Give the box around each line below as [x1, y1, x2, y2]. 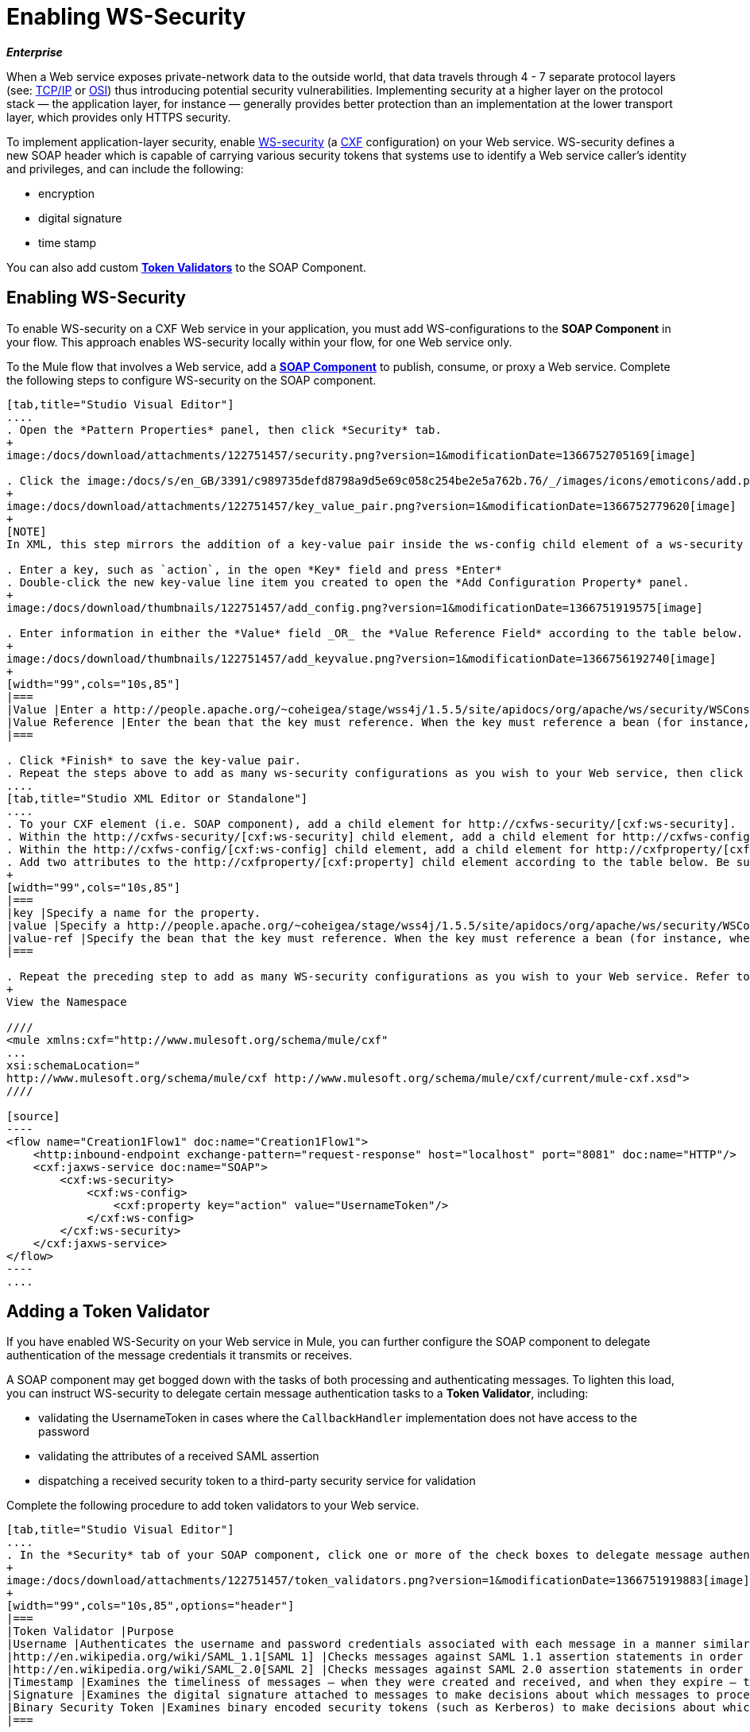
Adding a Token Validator [6, 1301, 210, 1322]
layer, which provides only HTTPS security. [6, 110, 231, 124]
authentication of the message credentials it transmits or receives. [6, 1348, 353, 1363]
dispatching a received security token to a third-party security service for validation [38, 1474, 476, 1488]
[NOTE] [6, 524, 47, 538]
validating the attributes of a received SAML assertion [38, 1449, 319, 1463]
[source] [6, 1109, 60, 1123]
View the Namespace [6, 995, 127, 1008]
